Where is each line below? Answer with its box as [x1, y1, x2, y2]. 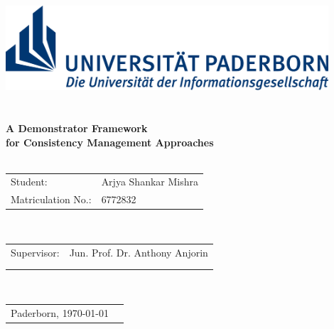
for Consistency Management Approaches [6, 134, 214, 149]
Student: [11, 174, 48, 189]
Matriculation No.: [11, 192, 92, 207]
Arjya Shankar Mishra [101, 174, 198, 189]
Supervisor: [11, 244, 60, 259]
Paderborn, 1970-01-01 [11, 305, 109, 320]
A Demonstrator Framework [6, 120, 148, 135]
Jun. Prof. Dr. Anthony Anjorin [69, 244, 208, 259]
